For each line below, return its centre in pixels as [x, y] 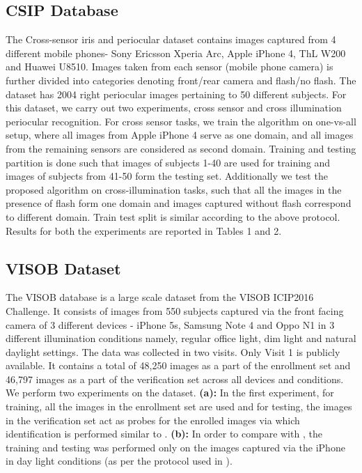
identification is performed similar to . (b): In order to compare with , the [164, 434]
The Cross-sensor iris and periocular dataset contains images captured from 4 [171, 39]
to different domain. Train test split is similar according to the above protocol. [173, 216]
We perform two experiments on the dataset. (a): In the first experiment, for [170, 393]
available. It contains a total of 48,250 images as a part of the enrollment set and [178, 365]
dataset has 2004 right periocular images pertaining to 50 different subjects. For [176, 94]
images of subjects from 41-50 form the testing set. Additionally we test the [167, 176]
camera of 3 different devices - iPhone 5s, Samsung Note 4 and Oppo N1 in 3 [170, 324]
